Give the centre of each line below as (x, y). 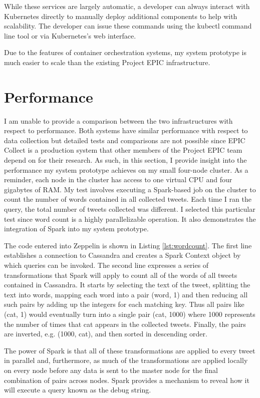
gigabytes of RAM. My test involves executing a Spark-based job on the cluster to (130, 189)
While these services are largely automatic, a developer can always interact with (127, 6)
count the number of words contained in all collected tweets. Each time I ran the (128, 199)
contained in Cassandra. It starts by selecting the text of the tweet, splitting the (127, 285)
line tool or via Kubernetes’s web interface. (70, 35)
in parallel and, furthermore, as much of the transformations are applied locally (126, 360)
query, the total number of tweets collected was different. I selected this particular (130, 209)
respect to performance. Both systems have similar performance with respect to (126, 130)
